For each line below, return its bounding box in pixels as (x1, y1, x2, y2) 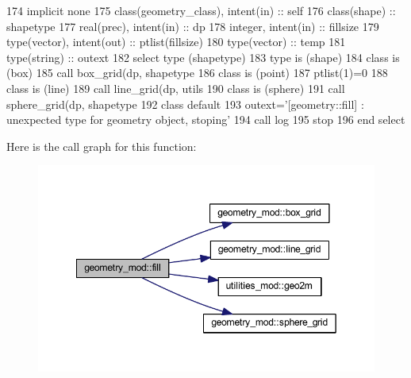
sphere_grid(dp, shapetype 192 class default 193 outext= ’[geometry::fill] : (6, 95, 364, 112)
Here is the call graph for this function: (6, 137, 197, 154)
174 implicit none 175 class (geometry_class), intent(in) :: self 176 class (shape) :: (6, 2, 396, 18)
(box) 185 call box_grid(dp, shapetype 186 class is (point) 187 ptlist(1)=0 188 (6, 64, 388, 81)
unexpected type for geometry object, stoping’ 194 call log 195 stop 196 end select (6, 111, 405, 128)
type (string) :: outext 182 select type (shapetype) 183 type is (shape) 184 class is (6, 48, 400, 65)
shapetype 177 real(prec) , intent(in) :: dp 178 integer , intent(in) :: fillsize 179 (6, 17, 379, 34)
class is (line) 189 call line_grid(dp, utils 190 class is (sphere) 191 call (6, 79, 345, 96)
